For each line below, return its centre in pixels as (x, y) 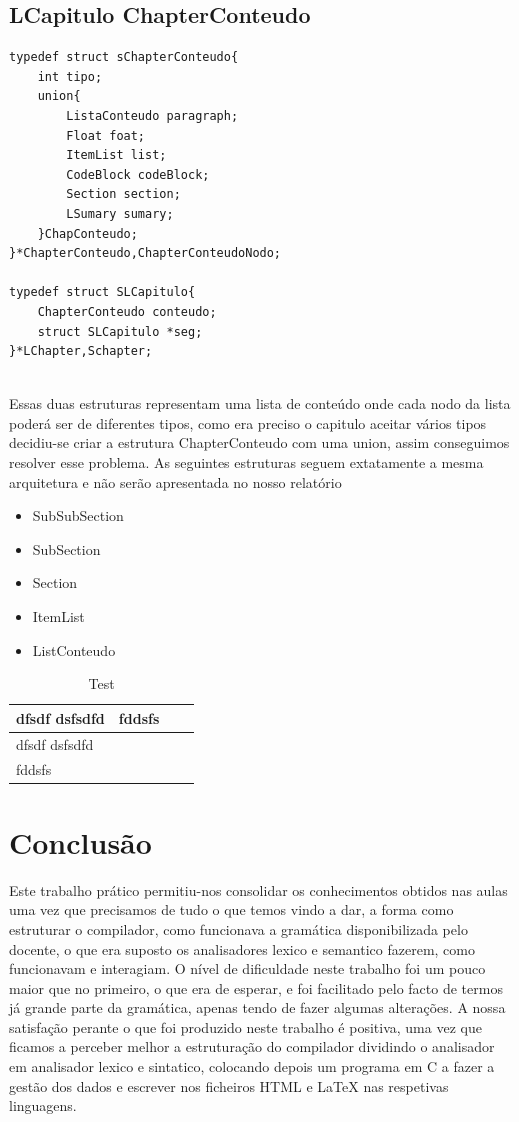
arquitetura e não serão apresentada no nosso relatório (175, 481)
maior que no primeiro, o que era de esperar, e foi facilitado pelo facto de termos (256, 987)
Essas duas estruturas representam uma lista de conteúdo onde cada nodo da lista (260, 403)
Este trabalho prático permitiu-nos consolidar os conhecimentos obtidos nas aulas (258, 889)
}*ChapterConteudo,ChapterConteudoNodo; (145, 253)
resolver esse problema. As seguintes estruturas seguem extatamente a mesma (246, 462)
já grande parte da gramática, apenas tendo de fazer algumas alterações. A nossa (257, 1007)
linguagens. (43, 1105)
